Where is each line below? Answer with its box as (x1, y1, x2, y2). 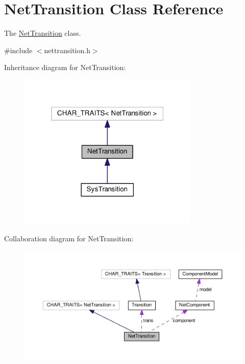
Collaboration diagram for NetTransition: (4, 233, 134, 243)
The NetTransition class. (4, 28, 81, 38)
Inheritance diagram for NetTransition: (4, 62, 126, 73)
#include (4, 44, 33, 55)
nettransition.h (44, 44, 90, 55)
